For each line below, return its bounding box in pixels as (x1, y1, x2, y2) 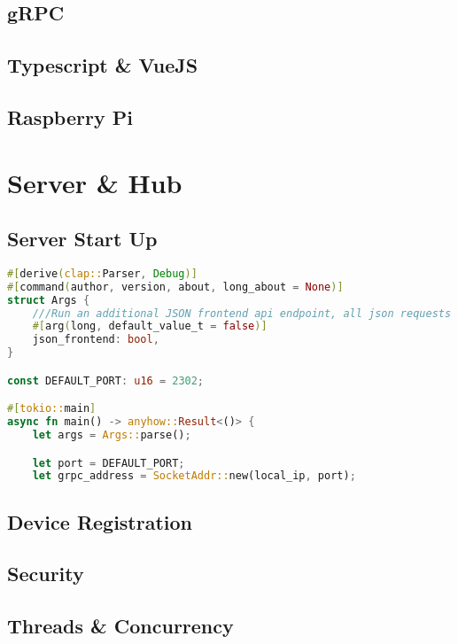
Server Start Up (7, 225, 158, 252)
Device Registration (7, 508, 193, 535)
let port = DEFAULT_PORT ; (32, 456, 185, 469)
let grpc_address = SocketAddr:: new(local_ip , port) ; (32, 469, 356, 483)
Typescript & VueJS (7, 51, 198, 79)
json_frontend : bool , (32, 333, 159, 346)
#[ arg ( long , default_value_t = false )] (32, 320, 268, 333)
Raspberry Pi (7, 103, 133, 130)
